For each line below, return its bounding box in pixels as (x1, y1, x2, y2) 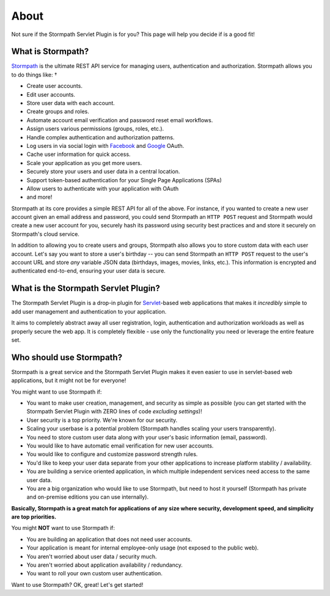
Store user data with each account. (26, 100, 116, 107)
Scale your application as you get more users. (26, 159, 142, 166)
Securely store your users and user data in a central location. (26, 168, 180, 175)
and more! (26, 193, 53, 201)
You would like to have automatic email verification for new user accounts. (26, 442, 214, 449)
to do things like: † (11, 71, 57, 78)
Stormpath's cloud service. (11, 230, 79, 238)
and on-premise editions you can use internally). (26, 493, 149, 501)
